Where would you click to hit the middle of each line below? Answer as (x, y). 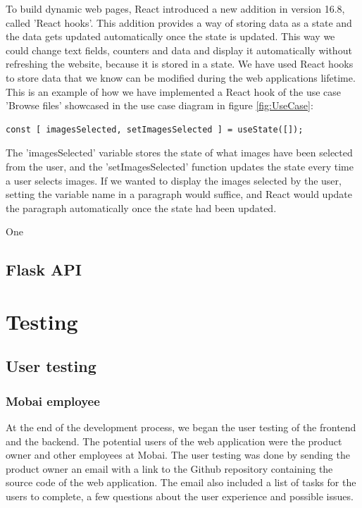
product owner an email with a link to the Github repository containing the (169, 468)
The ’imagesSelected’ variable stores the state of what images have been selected (179, 153)
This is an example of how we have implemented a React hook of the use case (174, 91)
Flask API (44, 270)
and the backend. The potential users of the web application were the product (174, 441)
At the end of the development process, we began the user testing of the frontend (181, 427)
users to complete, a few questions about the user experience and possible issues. (180, 496)
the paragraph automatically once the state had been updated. (141, 207)
